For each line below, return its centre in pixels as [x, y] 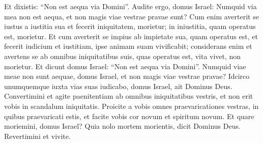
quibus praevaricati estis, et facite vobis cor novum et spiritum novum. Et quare [129, 116]
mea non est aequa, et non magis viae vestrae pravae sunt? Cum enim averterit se [131, 16]
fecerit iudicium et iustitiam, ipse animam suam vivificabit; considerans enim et [128, 46]
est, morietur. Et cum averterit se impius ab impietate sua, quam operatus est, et [131, 36]
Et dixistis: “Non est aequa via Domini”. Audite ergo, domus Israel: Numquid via [130, 6]
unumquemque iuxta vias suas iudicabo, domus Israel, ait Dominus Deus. [118, 86]
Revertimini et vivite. [37, 136]
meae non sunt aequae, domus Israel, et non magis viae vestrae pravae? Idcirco [127, 76]
